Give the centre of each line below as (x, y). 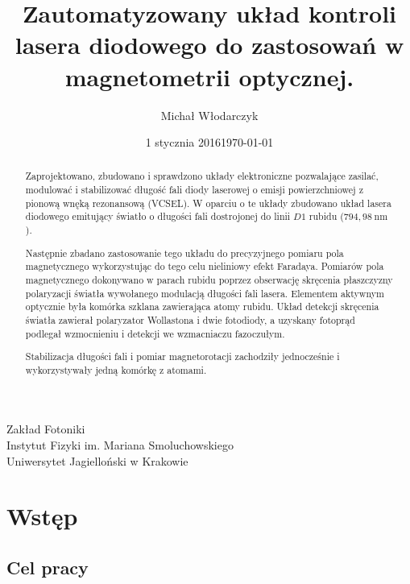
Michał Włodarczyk (209, 115)
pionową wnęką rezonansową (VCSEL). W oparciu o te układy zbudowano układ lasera (208, 203)
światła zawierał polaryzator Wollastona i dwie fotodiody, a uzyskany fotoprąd (190, 319)
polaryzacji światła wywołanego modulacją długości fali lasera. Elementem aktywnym (205, 293)
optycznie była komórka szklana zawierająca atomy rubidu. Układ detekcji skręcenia (202, 306)
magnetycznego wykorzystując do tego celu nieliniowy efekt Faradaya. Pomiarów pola (205, 266)
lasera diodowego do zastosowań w (209, 45)
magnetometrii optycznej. (209, 76)
